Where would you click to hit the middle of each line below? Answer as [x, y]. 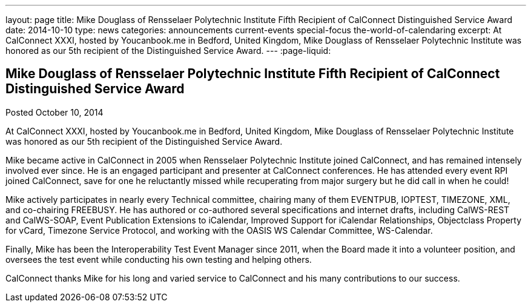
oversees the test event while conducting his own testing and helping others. [159, 259]
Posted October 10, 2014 [54, 112]
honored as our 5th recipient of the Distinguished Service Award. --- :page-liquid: [168, 51]
